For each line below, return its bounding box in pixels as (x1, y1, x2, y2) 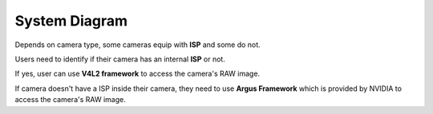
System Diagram (14, 12, 128, 29)
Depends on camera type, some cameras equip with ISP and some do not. (14, 40, 261, 49)
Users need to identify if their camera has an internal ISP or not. (14, 54, 226, 64)
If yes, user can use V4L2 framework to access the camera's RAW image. (14, 69, 261, 79)
